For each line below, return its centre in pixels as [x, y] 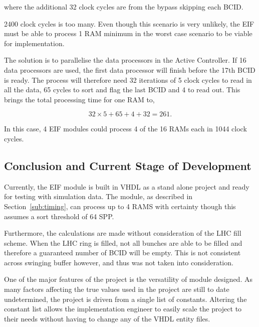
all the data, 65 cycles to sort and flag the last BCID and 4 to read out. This [122, 90]
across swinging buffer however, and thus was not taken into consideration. [119, 262]
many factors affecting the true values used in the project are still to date [117, 289]
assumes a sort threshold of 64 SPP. [59, 216]
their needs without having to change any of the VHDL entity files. [107, 318]
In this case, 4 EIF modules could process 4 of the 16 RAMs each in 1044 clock [125, 129]
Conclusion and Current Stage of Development [128, 165]
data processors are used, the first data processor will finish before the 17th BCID [130, 69]
